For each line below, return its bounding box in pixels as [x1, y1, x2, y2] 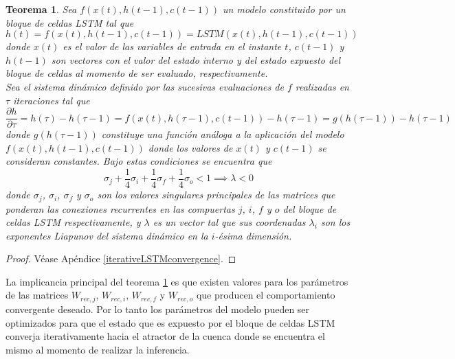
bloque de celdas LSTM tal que [5, 15, 134, 30]
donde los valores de [148, 140, 233, 154]
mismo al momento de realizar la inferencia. [5, 342, 190, 356]
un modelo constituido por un [223, 2, 346, 16]
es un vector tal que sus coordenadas [153, 215, 306, 229]
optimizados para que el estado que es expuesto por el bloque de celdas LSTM [5, 315, 335, 329]
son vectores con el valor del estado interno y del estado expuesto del [51, 52, 341, 67]
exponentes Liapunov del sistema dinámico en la [5, 228, 208, 242]
